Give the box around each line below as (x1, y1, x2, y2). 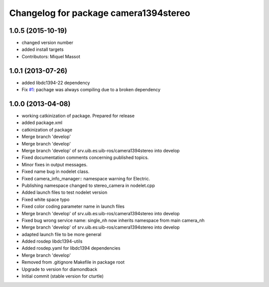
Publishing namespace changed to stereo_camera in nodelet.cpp (21, 182, 155, 188)
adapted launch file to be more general (21, 231, 102, 237)
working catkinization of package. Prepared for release (21, 113, 134, 119)
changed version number (21, 40, 73, 46)
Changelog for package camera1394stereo (9, 7, 190, 18)
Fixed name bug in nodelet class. (21, 168, 90, 174)
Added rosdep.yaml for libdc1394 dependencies (21, 245, 121, 251)
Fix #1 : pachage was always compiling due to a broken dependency (21, 87, 161, 93)
